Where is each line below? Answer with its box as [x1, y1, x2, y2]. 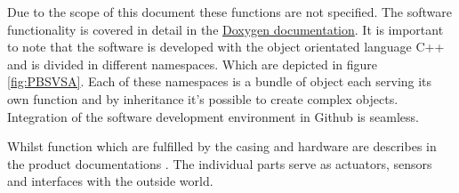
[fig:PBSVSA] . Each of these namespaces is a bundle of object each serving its [7, 72, 432, 91]
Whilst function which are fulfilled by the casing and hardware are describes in [7, 137, 437, 156]
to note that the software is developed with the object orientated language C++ [7, 37, 445, 56]
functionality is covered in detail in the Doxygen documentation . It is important [7, 20, 444, 38]
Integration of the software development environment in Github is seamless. [7, 107, 419, 125]
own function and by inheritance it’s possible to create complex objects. [7, 89, 399, 108]
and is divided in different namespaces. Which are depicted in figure [7, 54, 378, 73]
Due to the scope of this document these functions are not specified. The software [7, 3, 453, 20]
